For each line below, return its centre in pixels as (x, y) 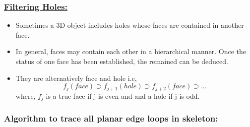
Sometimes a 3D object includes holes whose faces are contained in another (130, 25)
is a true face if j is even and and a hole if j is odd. (123, 95)
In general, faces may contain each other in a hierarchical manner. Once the (131, 51)
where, (26, 95)
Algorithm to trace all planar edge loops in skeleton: (111, 118)
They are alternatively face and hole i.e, (76, 78)
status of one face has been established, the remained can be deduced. (122, 61)
